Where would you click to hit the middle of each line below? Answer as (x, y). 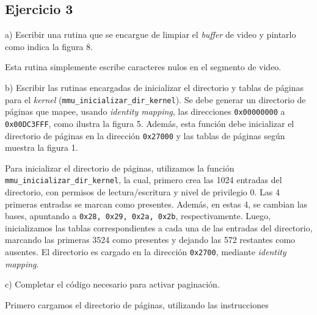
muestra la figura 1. (42, 147)
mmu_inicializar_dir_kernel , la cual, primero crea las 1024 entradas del (144, 180)
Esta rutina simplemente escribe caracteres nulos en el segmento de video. (143, 67)
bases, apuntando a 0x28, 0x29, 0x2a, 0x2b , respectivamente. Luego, (138, 216)
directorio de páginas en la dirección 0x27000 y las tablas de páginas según (145, 135)
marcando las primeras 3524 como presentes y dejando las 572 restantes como (150, 240)
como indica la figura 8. (49, 46)
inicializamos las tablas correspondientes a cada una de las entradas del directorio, (159, 227)
